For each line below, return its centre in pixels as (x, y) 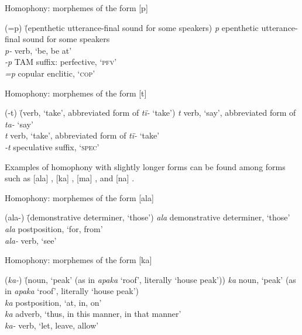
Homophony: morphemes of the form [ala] (79, 197)
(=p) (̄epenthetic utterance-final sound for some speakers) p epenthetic (132, 27)
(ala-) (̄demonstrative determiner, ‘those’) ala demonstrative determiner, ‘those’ (147, 217)
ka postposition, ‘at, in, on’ (53, 302)
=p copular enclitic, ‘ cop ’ (50, 73)
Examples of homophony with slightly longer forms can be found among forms (145, 166)
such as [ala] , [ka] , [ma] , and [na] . (70, 178)
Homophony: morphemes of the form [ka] (78, 260)
